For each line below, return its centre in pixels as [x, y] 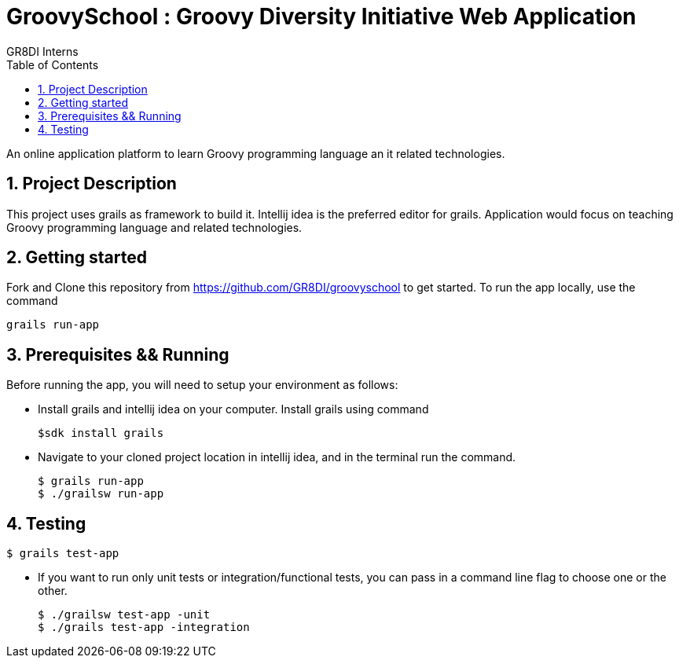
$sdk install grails [101, 433]
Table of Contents [53, 64]
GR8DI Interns [42, 51]
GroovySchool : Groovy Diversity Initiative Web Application [321, 17]
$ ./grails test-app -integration [144, 627]
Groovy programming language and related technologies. [154, 227]
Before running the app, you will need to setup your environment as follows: [202, 385]
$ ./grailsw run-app [101, 494]
